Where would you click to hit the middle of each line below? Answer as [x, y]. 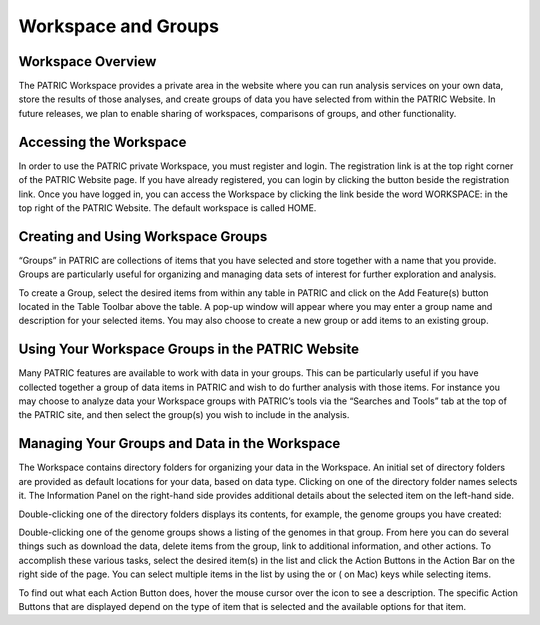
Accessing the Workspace [102, 141]
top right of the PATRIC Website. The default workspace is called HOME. [167, 207]
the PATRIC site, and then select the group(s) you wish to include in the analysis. [184, 415]
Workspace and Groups [119, 26]
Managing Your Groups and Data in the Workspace [179, 443]
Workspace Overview [87, 61]
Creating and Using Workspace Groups [143, 236]
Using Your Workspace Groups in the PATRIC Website [189, 349]
